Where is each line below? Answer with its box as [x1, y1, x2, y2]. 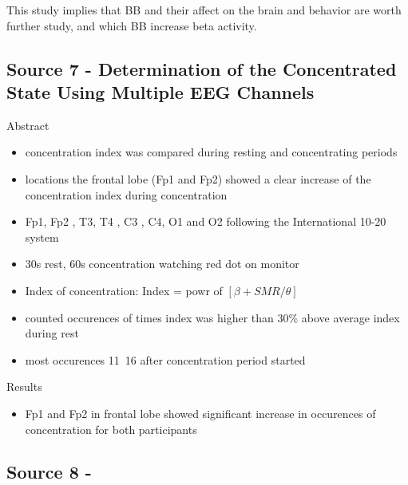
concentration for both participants [25, 420, 197, 437]
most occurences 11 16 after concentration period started [25, 351, 306, 368]
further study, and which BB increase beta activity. [6, 17, 257, 34]
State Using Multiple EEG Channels [6, 79, 315, 104]
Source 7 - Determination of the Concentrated [6, 56, 397, 81]
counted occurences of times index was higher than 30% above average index [25, 309, 400, 325]
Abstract [6, 116, 50, 133]
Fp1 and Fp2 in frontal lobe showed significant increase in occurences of [25, 404, 376, 421]
